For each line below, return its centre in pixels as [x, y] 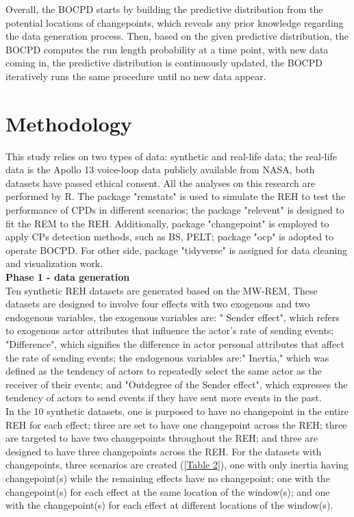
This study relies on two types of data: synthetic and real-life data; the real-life [171, 156]
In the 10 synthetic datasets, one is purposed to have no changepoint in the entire [177, 411]
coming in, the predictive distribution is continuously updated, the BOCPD [164, 63]
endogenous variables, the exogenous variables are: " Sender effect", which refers [173, 317]
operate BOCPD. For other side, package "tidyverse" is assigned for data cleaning [177, 250]
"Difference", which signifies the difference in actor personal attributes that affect [175, 344]
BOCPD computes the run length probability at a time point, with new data [167, 49]
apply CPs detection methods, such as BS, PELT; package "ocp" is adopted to [170, 237]
